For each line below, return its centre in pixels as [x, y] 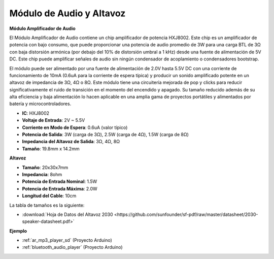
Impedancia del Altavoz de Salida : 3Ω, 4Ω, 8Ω [71, 142]
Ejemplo [18, 231]
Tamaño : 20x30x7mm [45, 167]
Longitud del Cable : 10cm [49, 196]
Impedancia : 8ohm [42, 174]
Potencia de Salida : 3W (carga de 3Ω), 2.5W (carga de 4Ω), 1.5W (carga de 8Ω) [105, 135]
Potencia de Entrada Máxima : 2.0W [60, 188]
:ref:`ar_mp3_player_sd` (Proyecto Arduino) [67, 240]
